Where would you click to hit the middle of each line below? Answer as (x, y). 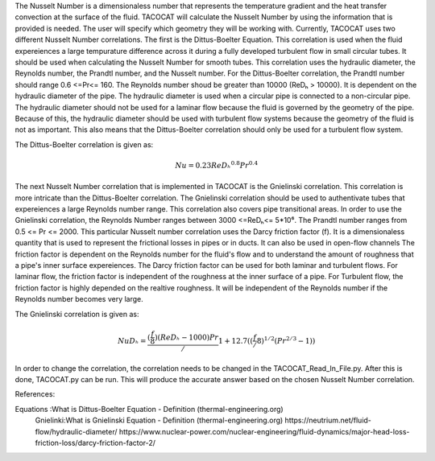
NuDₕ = (132, 341)
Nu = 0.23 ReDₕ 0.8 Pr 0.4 (216, 165)
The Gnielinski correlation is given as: (77, 314)
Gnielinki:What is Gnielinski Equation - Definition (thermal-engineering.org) (159, 420)
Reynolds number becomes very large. (79, 299)
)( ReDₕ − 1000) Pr (186, 337)
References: (35, 394)
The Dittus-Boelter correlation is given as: (84, 144)
